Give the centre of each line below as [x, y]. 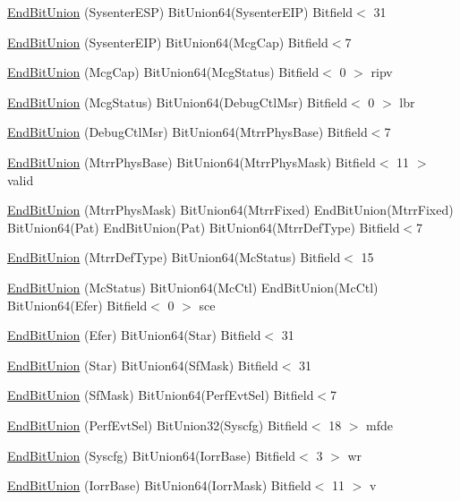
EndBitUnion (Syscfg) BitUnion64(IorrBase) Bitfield [152, 455]
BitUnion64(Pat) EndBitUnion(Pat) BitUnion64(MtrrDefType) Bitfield [204, 227]
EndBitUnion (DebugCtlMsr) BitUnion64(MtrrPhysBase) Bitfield [187, 132]
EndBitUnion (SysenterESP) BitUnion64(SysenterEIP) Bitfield [180, 12]
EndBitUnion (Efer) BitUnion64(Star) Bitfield [134, 335]
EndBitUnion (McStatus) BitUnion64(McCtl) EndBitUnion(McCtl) [193, 287]
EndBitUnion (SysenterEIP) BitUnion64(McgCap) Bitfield [168, 42]
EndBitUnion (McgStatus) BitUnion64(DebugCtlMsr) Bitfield [178, 102]
